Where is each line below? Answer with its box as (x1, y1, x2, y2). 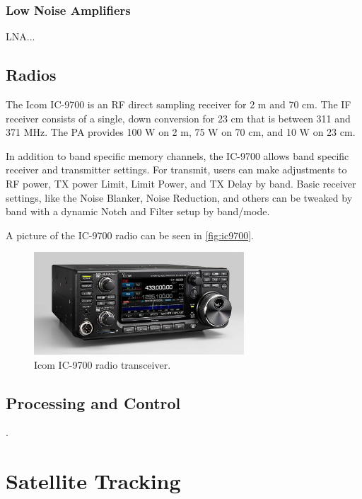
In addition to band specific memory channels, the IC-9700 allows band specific (6, 148, 349, 163)
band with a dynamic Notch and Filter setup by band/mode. (6, 204, 270, 219)
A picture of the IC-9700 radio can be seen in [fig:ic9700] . (6, 227, 254, 242)
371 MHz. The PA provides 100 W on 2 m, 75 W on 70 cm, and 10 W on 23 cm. (6, 125, 356, 139)
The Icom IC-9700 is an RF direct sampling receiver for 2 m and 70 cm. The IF (6, 97, 351, 112)
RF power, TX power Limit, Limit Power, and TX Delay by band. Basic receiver (6, 176, 356, 190)
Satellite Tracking (6, 466, 181, 495)
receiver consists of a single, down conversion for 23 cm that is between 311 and (6, 110, 351, 125)
